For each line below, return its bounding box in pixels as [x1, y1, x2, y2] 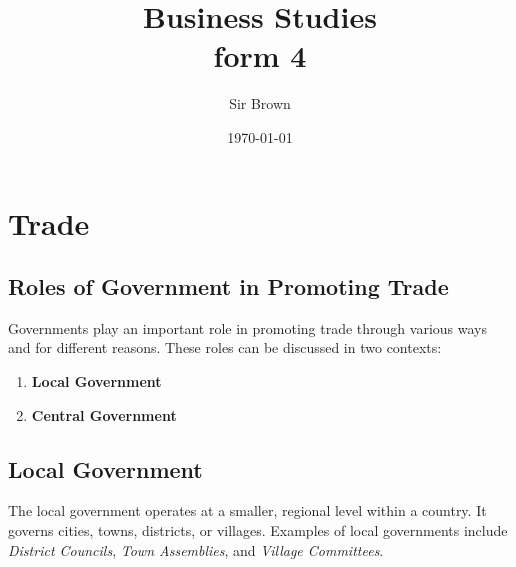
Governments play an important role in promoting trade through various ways [8, 317, 487, 338]
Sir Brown [229, 93, 291, 114]
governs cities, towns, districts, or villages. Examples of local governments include [8, 520, 508, 541]
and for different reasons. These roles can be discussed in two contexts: [8, 337, 442, 358]
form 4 [213, 35, 307, 76]
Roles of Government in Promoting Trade [8, 271, 449, 302]
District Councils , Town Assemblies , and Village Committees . [8, 539, 384, 560]
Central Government [31, 404, 177, 425]
